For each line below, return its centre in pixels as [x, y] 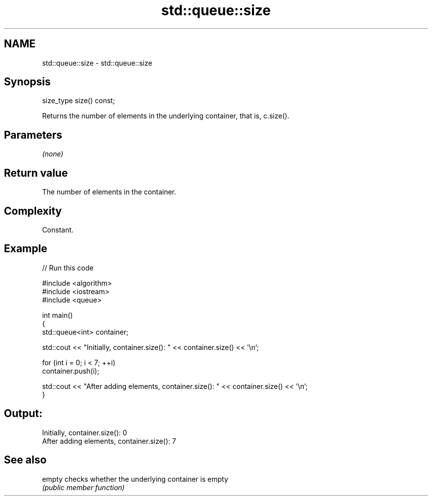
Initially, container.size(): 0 [85, 432]
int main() [57, 315]
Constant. [58, 230]
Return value [36, 173]
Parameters [33, 135]
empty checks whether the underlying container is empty [135, 479]
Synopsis [27, 82]
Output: [23, 414]
